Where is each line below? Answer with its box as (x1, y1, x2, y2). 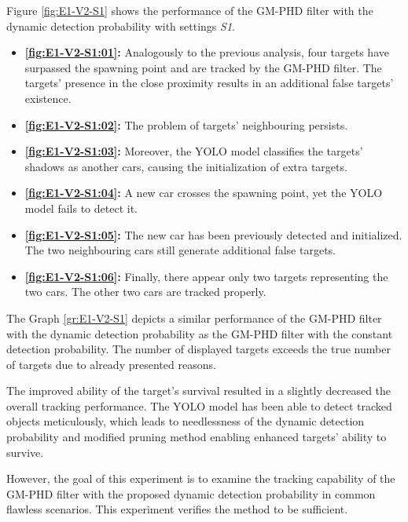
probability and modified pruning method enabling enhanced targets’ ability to (6, 429, 387, 445)
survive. (6, 444, 44, 460)
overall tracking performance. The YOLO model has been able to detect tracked (6, 397, 392, 414)
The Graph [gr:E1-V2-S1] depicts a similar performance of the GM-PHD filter (6, 309, 382, 326)
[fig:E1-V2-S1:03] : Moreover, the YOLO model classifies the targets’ (24, 143, 363, 159)
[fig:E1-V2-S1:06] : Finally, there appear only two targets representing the (24, 268, 388, 284)
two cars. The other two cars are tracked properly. (24, 283, 266, 300)
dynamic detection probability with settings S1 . (6, 17, 235, 34)
